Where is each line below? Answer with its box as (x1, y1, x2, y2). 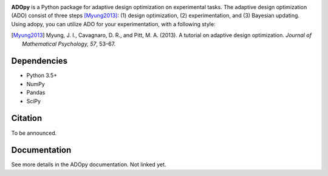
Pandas (26, 89, 46, 96)
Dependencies (11, 56, 68, 66)
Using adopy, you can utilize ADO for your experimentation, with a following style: (11, 20, 216, 27)
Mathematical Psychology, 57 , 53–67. (22, 40, 116, 47)
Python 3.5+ (26, 72, 58, 79)
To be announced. (11, 129, 57, 137)
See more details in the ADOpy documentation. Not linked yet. (11, 161, 166, 168)
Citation (11, 113, 43, 124)
